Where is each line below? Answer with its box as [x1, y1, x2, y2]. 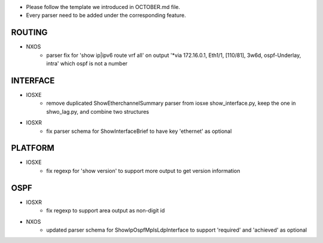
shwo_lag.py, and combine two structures [46, 108, 150, 115]
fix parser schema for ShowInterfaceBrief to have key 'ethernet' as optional [46, 127, 232, 135]
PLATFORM [11, 143, 55, 153]
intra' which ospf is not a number [46, 60, 128, 67]
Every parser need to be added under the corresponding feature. [26, 12, 187, 19]
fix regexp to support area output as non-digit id [46, 207, 165, 214]
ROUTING [11, 28, 48, 38]
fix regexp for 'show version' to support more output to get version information [46, 167, 240, 174]
